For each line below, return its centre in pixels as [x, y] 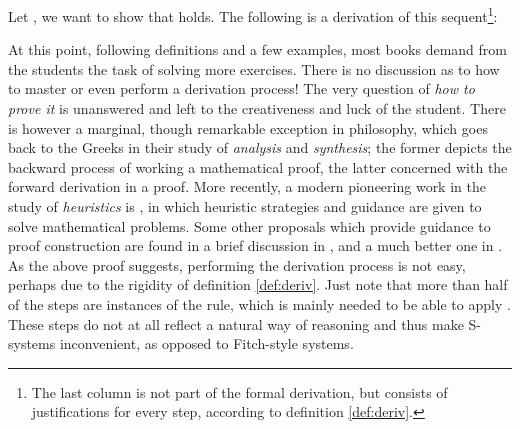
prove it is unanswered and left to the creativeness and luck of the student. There [257, 108]
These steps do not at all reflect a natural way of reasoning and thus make [236, 323]
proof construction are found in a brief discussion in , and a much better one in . [255, 245]
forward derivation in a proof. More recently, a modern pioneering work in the [247, 186]
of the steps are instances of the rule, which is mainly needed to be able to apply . [259, 303]
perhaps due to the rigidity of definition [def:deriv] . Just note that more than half [258, 284]
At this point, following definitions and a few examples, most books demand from [257, 49]
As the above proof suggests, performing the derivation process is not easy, [237, 264]
